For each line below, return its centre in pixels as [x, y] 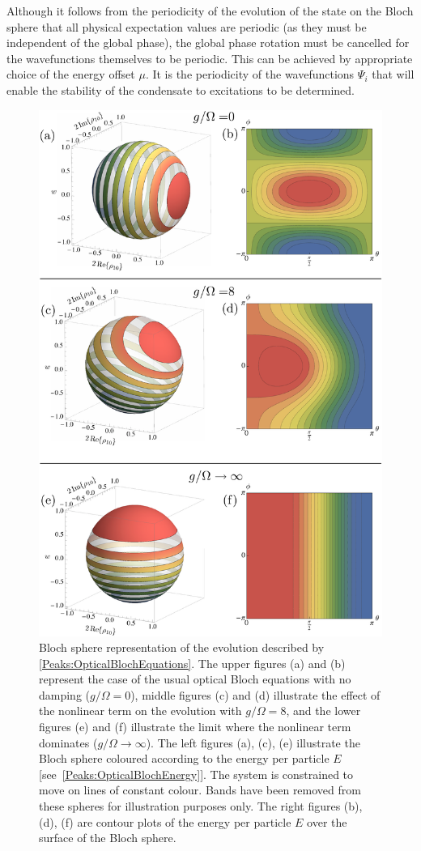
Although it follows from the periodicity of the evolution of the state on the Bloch [210, 11]
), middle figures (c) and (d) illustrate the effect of [255, 694]
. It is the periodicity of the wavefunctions [250, 74]
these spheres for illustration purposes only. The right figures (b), [201, 806]
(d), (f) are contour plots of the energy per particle [165, 821]
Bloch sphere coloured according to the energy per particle [184, 758]
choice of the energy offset [71, 74]
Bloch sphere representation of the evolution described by [182, 647]
